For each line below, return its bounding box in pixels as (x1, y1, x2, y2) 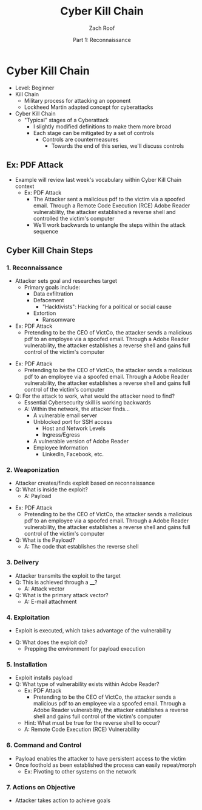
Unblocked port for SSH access (33, 418, 112, 426)
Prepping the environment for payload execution (24, 645, 146, 652)
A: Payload (24, 493, 52, 500)
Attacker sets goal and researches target (15, 277, 117, 285)
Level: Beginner (15, 84, 55, 91)
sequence (33, 227, 59, 235)
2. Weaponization (6, 466, 59, 474)
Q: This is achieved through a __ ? (15, 578, 98, 586)
